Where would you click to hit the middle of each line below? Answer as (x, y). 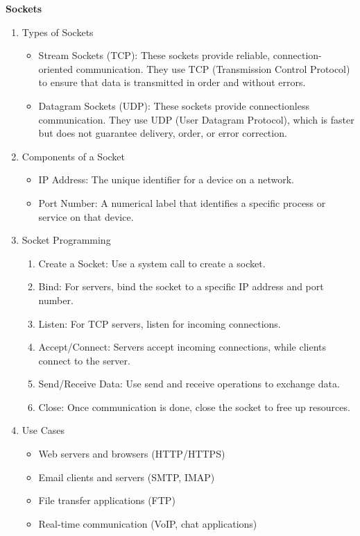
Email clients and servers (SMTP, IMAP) (127, 477)
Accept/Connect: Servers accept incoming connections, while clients (182, 347)
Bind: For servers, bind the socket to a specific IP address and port (181, 286)
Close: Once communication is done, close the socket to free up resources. (194, 407)
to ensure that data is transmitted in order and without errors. (172, 82)
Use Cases (43, 430)
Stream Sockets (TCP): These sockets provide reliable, (154, 55)
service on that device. (86, 216)
